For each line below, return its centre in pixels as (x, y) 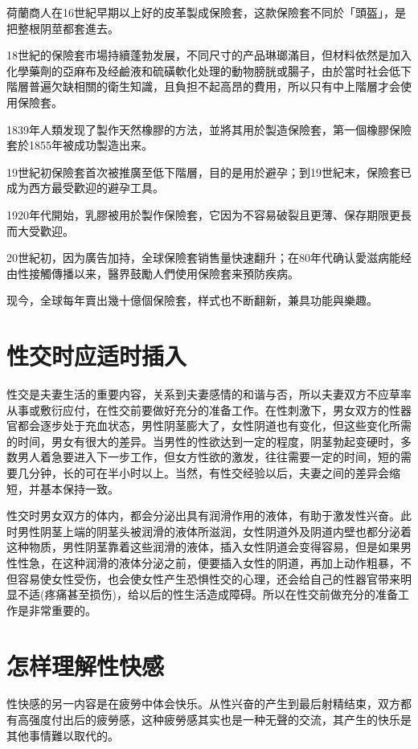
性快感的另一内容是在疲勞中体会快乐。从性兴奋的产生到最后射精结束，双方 (203, 704)
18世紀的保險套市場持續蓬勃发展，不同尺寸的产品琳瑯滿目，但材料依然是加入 (209, 55)
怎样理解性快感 (86, 665)
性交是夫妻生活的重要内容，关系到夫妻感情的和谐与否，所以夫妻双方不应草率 (209, 394)
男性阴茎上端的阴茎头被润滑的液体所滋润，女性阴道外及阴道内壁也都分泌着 (214, 531)
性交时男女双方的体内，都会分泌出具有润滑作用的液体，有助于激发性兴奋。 (203, 516)
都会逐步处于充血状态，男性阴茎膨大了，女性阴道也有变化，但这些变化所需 (214, 426)
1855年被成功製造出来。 (90, 145)
